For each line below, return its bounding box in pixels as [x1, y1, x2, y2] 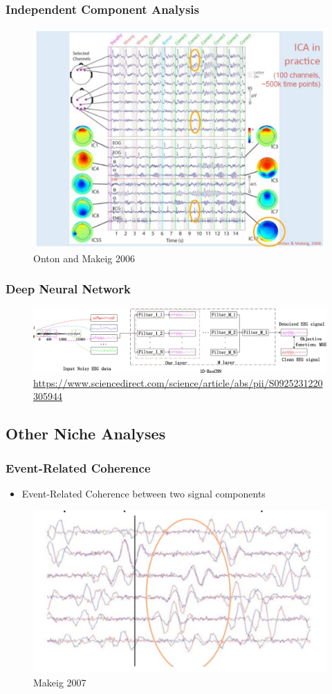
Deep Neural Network [6, 280, 131, 298]
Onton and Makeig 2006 [33, 250, 136, 265]
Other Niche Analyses [6, 423, 166, 444]
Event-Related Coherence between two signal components [21, 486, 266, 500]
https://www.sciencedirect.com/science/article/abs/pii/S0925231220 [33, 375, 323, 390]
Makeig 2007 [33, 675, 86, 689]
